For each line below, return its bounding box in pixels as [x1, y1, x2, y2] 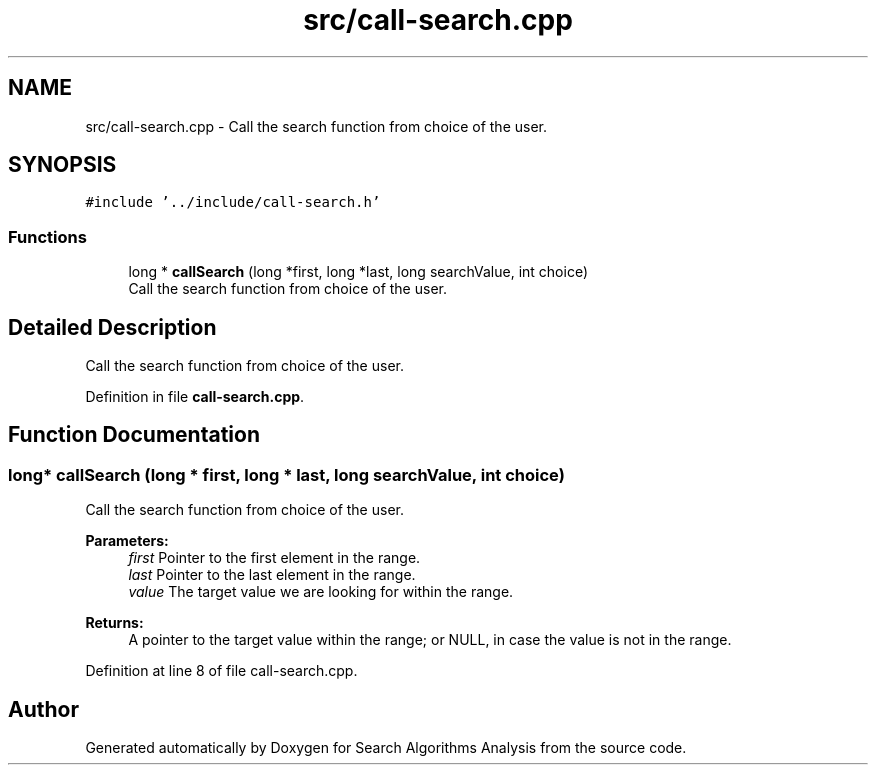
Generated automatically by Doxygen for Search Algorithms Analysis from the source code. [85, 739, 687, 757]
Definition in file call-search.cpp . [85, 388, 305, 406]
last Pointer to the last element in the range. [128, 566, 416, 584]
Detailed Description [8, 314, 217, 340]
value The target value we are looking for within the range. [128, 583, 514, 601]
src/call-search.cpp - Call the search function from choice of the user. [85, 117, 548, 135]
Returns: [85, 614, 144, 632]
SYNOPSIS [8, 152, 117, 178]
